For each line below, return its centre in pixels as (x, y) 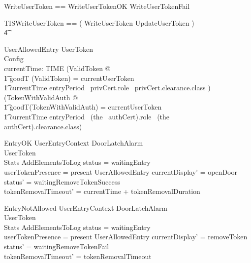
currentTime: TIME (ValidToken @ (57, 68)
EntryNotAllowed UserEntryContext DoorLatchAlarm (86, 207)
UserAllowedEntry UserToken (48, 49)
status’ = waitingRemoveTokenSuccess (62, 181)
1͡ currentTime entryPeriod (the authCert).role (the (87, 116)
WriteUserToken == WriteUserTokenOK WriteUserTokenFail (97, 6)
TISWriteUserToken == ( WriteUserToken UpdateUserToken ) (99, 22)
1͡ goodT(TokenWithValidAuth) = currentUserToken (83, 107)
